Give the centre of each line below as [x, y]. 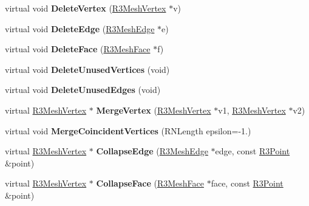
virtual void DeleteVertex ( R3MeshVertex [86, 8]
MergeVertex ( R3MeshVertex [154, 110]
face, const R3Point [247, 183]
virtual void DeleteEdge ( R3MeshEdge [80, 28]
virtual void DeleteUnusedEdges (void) [83, 90]
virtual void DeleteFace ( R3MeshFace [78, 49]
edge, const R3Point [253, 151]
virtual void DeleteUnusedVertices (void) [87, 69]
